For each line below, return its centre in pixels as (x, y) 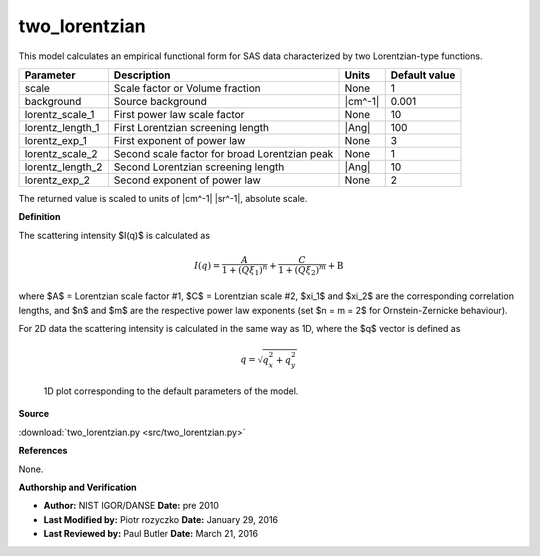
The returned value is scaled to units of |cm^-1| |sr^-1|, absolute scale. (163, 198)
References (43, 451)
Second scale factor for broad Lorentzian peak (223, 153)
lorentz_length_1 (62, 127)
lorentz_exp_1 (55, 140)
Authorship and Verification (77, 487)
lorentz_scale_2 (61, 153)
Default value (423, 75)
